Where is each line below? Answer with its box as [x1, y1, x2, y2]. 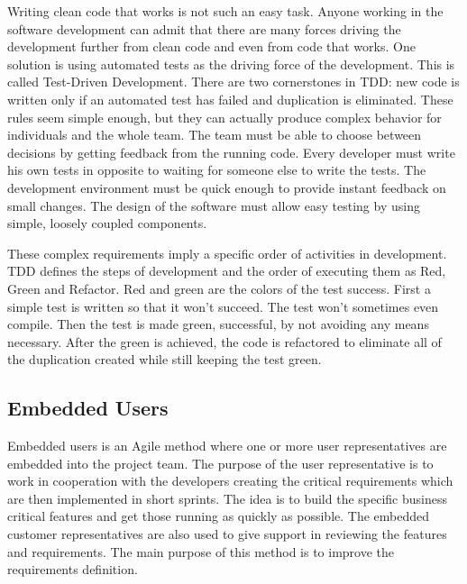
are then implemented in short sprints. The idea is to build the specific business [7, 488, 447, 507]
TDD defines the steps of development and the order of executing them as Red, [7, 261, 446, 280]
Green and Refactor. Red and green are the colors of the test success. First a [7, 278, 431, 297]
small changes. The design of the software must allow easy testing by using [7, 196, 420, 214]
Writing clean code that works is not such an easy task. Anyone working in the [7, 2, 444, 20]
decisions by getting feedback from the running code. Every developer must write [7, 142, 455, 161]
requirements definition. [7, 560, 138, 579]
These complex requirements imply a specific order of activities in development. [7, 243, 447, 262]
